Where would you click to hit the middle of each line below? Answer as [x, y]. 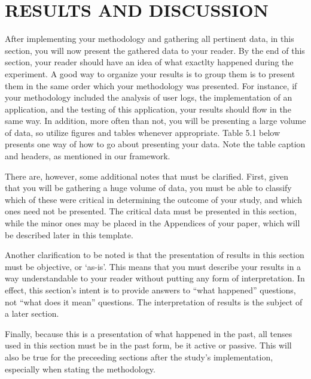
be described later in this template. [69, 234]
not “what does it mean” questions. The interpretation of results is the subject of [154, 301]
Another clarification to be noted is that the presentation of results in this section [155, 255]
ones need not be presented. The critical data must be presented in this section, [151, 211]
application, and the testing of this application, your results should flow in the [148, 109]
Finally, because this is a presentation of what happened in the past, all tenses [149, 333]
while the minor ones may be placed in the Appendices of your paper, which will [153, 223]
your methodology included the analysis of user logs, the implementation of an [149, 97]
